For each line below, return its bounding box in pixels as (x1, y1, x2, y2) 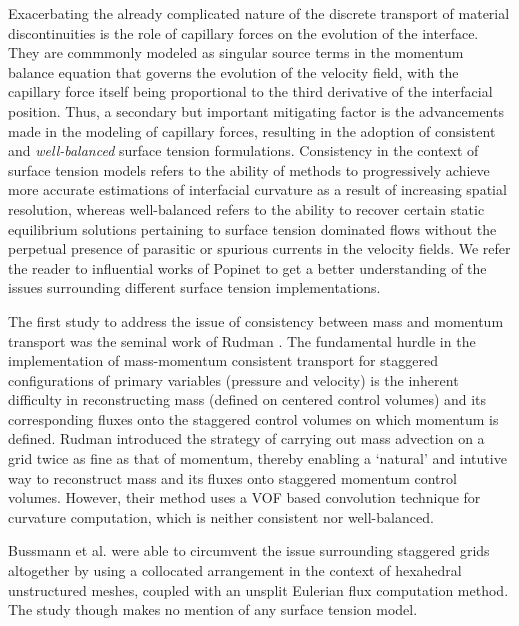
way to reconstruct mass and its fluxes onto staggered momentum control (8, 467, 457, 488)
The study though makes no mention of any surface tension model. (8, 599, 418, 620)
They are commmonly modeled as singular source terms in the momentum (8, 42, 464, 63)
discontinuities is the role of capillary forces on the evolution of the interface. (8, 22, 479, 43)
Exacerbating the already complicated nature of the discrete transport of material (8, 3, 510, 23)
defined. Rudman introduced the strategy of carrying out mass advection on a (8, 428, 485, 449)
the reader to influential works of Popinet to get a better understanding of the (8, 257, 487, 278)
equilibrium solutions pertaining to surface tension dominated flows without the (8, 218, 497, 239)
